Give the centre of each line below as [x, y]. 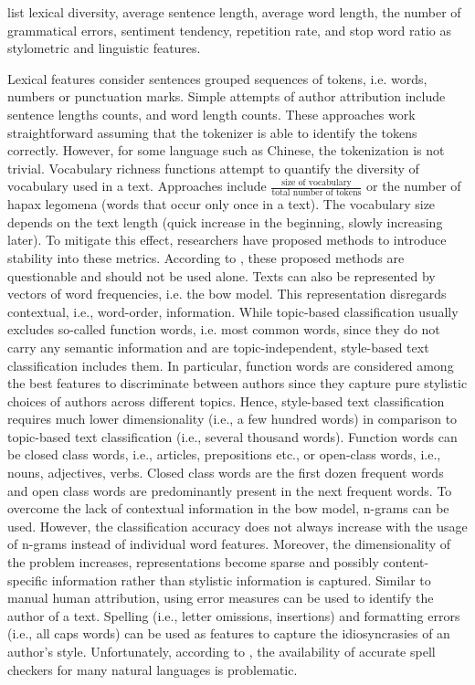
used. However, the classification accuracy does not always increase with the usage [237, 526]
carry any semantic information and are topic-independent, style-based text [218, 347]
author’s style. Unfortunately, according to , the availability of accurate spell [222, 652]
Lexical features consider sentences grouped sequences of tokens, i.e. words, [217, 78]
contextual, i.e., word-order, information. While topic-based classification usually [233, 311]
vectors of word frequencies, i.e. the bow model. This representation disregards [227, 294]
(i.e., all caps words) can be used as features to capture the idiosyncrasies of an [229, 633]
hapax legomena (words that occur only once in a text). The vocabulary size [222, 204]
